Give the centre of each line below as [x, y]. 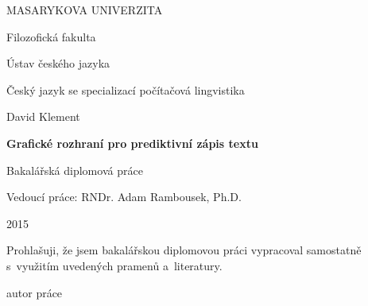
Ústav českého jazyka [58, 63]
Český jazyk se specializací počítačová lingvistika [126, 89]
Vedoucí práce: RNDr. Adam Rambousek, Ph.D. [124, 197]
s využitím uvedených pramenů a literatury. [114, 265]
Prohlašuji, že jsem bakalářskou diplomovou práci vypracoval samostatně [184, 250]
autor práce [35, 292]
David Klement [43, 116]
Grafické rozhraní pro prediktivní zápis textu [132, 143]
